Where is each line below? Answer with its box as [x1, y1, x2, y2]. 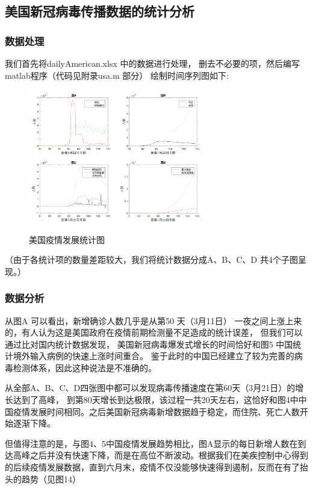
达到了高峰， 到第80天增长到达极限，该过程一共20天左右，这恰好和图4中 [13, 393, 299, 406]
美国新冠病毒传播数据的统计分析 [5, 2, 194, 20]
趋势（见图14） [21, 472, 81, 485]
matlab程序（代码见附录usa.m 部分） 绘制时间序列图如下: [5, 69, 229, 81]
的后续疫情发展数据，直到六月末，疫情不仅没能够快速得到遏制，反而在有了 [5, 461, 300, 473]
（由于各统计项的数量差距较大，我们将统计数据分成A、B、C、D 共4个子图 [5, 253, 298, 266]
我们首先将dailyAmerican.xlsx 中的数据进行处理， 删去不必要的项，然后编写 [5, 57, 300, 69]
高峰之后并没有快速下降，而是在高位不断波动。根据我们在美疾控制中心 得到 [13, 449, 308, 461]
